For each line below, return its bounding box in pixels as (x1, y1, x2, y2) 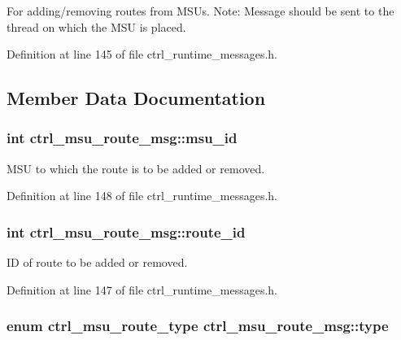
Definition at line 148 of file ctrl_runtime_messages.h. (7, 187, 278, 204)
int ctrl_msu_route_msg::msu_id (7, 128, 238, 148)
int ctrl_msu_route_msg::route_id (7, 221, 246, 242)
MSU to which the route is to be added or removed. (7, 159, 265, 177)
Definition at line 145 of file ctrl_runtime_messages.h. (7, 46, 278, 63)
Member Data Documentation (7, 85, 266, 111)
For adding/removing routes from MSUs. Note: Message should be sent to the (7, 2, 394, 19)
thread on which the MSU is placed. (7, 18, 186, 35)
